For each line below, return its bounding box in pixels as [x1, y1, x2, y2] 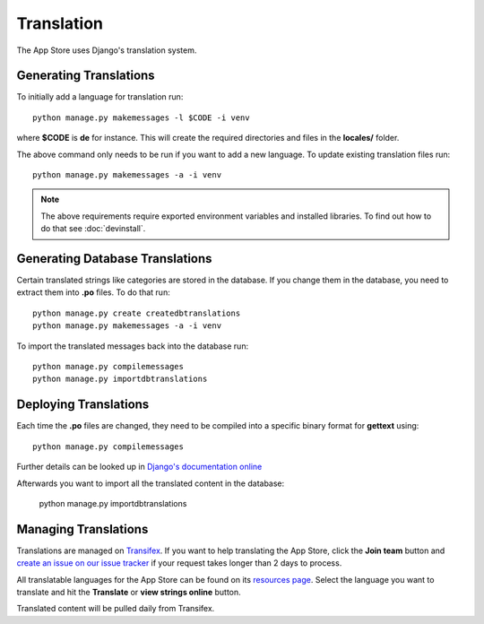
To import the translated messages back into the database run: [16, 341, 249, 351]
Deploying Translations [16, 397, 150, 412]
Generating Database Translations [16, 251, 212, 266]
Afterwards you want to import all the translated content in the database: [16, 478, 285, 489]
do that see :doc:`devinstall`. [40, 223, 146, 234]
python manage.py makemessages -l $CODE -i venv [32, 112, 250, 123]
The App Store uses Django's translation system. [16, 45, 197, 56]
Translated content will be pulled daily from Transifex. [16, 603, 215, 614]
